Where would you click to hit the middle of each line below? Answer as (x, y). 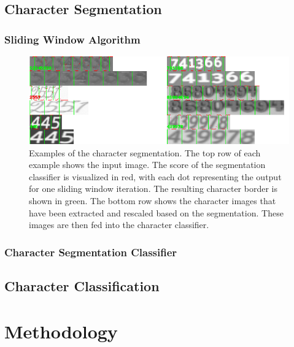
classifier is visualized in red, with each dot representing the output (155, 176)
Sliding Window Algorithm (72, 39)
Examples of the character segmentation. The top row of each (145, 152)
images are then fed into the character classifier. (119, 225)
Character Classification (82, 286)
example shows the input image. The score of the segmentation (147, 165)
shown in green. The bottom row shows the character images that (153, 201)
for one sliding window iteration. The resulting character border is (153, 189)
